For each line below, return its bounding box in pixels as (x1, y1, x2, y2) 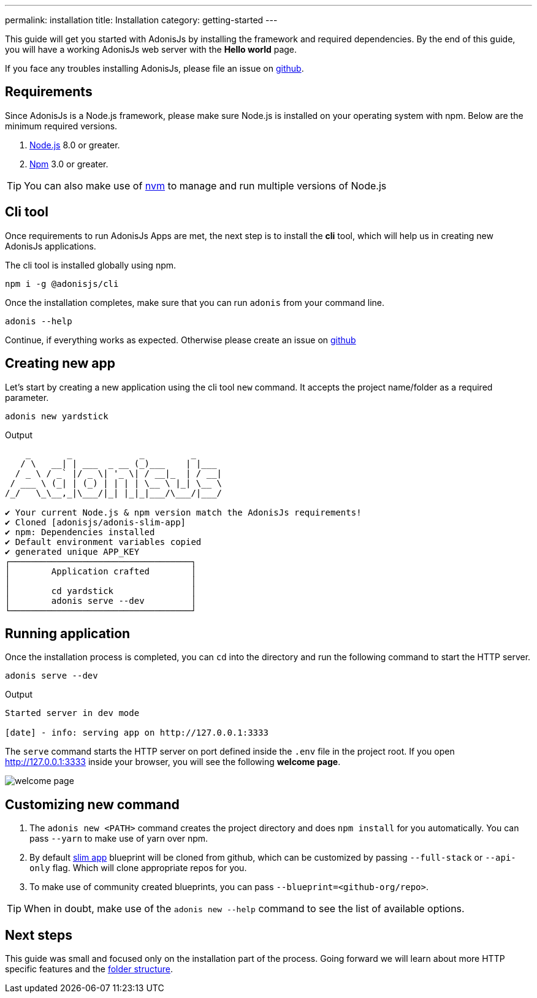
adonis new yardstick (5, 411, 109, 421)
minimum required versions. (5, 120, 118, 131)
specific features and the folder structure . (5, 964, 173, 975)
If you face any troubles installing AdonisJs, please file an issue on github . (5, 63, 304, 74)
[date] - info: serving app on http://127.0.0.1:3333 (5, 728, 268, 738)
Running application (5, 625, 131, 641)
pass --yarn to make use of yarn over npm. (29, 833, 208, 844)
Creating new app (5, 356, 115, 371)
